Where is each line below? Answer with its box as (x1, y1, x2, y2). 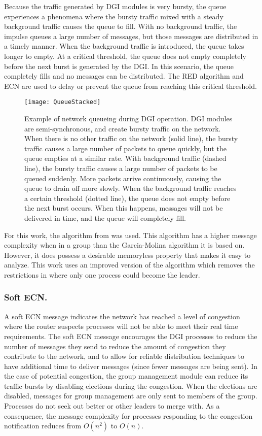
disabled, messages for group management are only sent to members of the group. (4, 390, 257, 401)
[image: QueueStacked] (24, 98, 101, 106)
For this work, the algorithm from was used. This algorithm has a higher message (4, 229, 257, 240)
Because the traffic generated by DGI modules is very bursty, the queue (4, 1, 227, 11)
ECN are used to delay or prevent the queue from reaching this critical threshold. (4, 80, 257, 91)
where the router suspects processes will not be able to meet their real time (4, 321, 238, 331)
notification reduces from (4, 420, 82, 431)
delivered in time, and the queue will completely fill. (24, 212, 186, 223)
